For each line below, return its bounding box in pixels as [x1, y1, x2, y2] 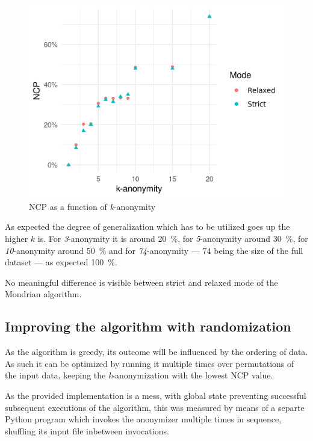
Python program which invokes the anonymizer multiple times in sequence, [5, 413, 282, 425]
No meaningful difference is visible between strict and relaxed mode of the [5, 276, 278, 288]
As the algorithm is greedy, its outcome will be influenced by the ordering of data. [5, 345, 308, 358]
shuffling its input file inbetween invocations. [5, 424, 169, 437]
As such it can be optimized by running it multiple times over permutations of [5, 357, 294, 369]
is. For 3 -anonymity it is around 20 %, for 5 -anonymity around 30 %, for [37, 232, 308, 244]
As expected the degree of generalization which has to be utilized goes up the [5, 220, 290, 233]
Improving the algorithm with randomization [5, 317, 291, 336]
